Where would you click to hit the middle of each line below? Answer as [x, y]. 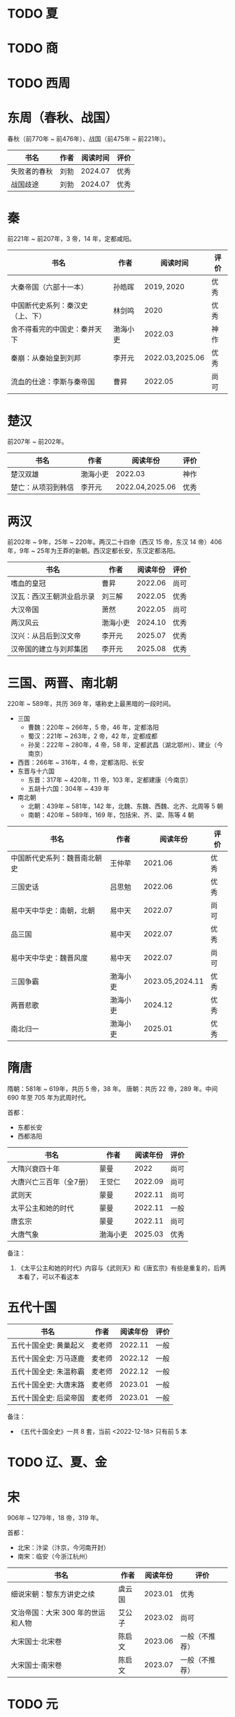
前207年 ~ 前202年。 [38, 442]
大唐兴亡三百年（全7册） [52, 1182]
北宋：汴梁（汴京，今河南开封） [63, 1548]
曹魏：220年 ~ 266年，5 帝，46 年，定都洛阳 [93, 727]
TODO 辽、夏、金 [57, 1462]
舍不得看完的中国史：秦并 [53, 330]
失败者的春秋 [32, 171]
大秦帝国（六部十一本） [50, 287]
